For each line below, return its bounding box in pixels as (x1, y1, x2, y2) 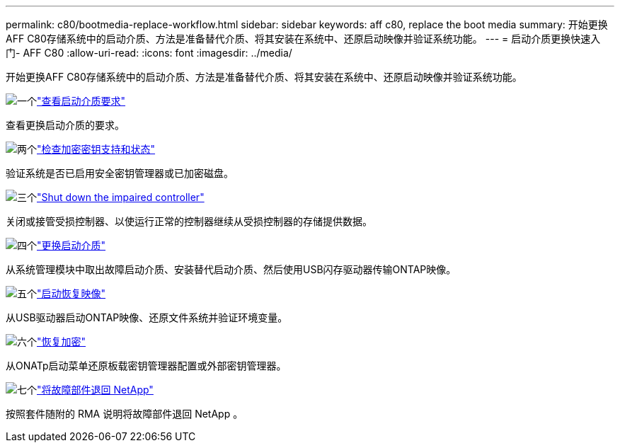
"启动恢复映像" (37, 287, 106, 299)
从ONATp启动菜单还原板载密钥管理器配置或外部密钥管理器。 (6, 360, 287, 372)
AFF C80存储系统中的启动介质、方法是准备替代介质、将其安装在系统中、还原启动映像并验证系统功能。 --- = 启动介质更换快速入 (6, 33, 601, 45)
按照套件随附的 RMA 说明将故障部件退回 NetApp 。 (6, 408, 243, 420)
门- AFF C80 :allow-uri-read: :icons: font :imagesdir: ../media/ (6, 47, 292, 59)
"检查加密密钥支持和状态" (37, 143, 156, 155)
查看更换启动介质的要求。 (6, 119, 125, 131)
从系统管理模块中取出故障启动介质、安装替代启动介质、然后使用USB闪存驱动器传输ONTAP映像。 (6, 263, 457, 275)
